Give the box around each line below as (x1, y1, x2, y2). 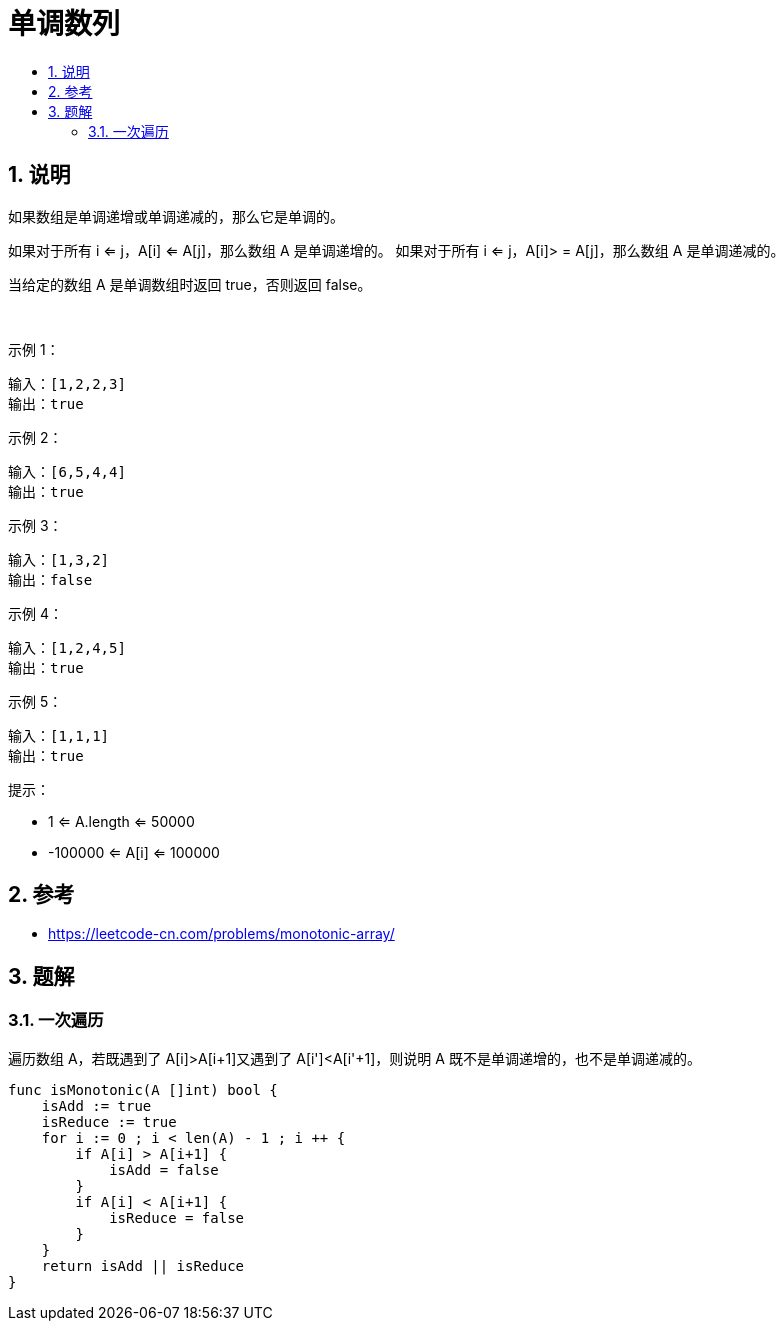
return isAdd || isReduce (41, 1257, 245, 1274)
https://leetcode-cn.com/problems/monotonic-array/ (48, 925, 395, 943)
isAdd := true (41, 1097, 152, 1114)
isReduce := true (41, 1113, 177, 1130)
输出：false (8, 571, 93, 588)
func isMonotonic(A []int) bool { (8, 1081, 278, 1098)
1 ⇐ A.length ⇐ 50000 (48, 812, 195, 830)
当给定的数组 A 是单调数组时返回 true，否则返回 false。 (8, 275, 372, 293)
